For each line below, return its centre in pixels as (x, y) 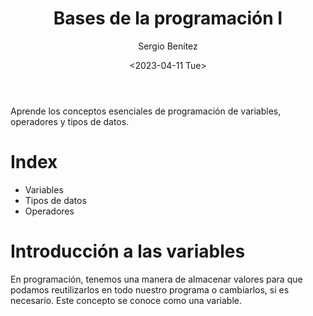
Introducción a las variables (128, 251)
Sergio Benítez (168, 46)
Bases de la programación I (168, 18)
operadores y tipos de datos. (70, 121)
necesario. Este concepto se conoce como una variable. (126, 300)
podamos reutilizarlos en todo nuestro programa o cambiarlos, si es (150, 289)
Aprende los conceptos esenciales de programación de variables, (146, 111)
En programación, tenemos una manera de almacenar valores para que (156, 279)
